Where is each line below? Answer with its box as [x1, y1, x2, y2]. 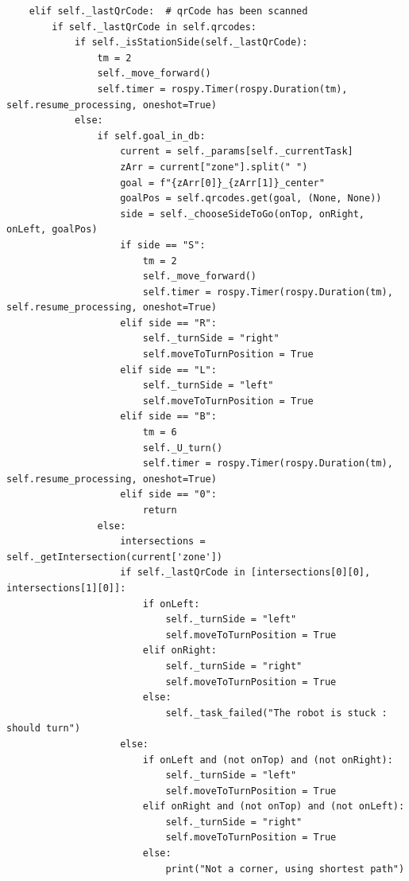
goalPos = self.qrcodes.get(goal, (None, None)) [120, 193, 382, 205]
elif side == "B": [120, 411, 217, 423]
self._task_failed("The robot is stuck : [165, 707, 388, 719]
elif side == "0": [120, 489, 217, 501]
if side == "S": [120, 239, 206, 251]
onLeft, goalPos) [6, 224, 98, 236]
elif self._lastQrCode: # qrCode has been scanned [29, 6, 308, 17]
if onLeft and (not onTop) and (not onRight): [142, 754, 393, 766]
